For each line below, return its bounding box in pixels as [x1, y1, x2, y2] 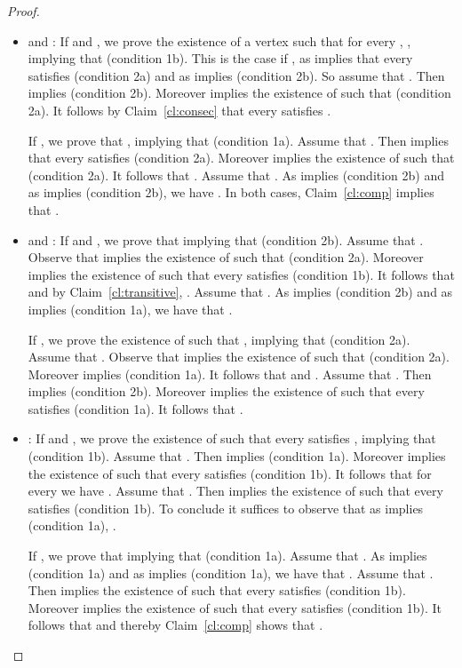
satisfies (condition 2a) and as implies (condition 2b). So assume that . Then [28, 66, 445, 84]
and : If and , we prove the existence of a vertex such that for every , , [28, 31, 411, 50]
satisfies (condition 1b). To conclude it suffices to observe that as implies [28, 498, 424, 517]
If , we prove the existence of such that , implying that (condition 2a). [28, 330, 410, 348]
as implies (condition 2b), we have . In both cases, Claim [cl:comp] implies [28, 183, 434, 202]
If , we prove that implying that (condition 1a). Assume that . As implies [28, 546, 427, 565]
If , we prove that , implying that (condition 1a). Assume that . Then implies [28, 131, 449, 149]
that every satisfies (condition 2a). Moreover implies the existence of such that [28, 148, 455, 167]
